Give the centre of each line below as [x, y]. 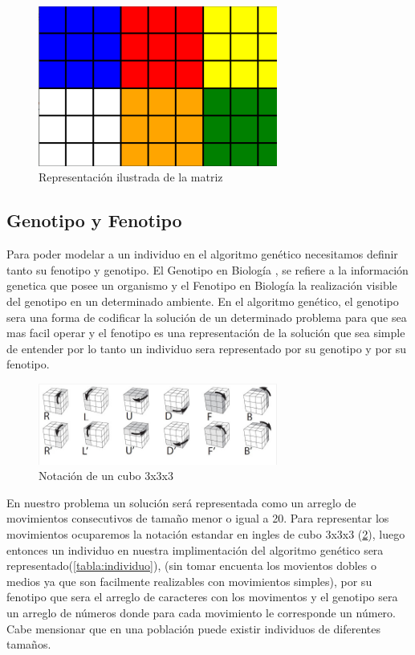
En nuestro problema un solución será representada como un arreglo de [181, 502]
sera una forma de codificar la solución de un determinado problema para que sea [207, 317]
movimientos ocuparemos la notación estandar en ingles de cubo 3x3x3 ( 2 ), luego [206, 534]
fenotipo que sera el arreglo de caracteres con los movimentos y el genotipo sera [202, 597]
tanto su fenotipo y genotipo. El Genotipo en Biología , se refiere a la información [207, 269]
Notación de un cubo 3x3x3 [106, 476]
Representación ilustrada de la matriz [131, 177]
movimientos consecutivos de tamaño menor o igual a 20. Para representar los [198, 518]
